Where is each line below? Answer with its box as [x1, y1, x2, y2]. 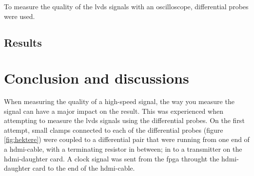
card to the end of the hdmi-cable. [32, 163, 135, 173]
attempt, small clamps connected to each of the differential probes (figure [4, 124, 223, 135]
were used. [4, 11, 35, 21]
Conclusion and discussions [4, 68, 189, 88]
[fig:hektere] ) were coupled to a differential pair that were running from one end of [4, 134, 250, 144]
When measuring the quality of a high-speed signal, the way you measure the [4, 96, 234, 106]
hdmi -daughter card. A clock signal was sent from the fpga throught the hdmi [4, 153, 237, 163]
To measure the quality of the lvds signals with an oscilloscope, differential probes [4, 1, 249, 11]
